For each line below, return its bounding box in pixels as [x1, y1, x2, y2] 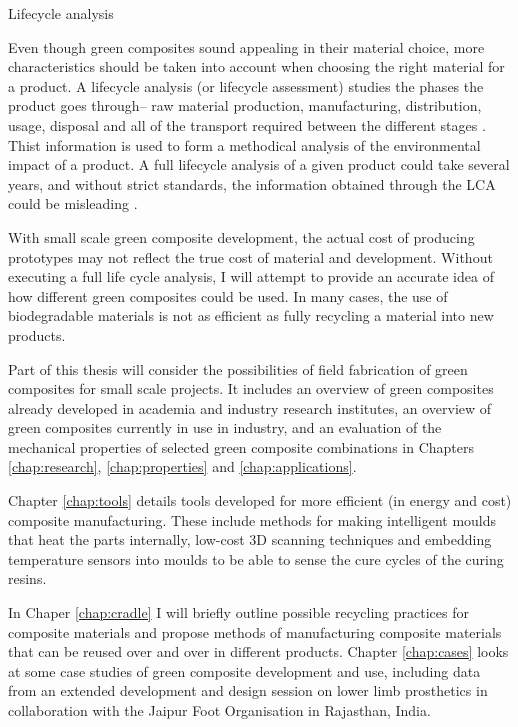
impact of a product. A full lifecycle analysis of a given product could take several [8, 154, 510, 175]
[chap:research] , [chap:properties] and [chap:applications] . [8, 456, 357, 477]
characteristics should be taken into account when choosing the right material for [8, 56, 505, 77]
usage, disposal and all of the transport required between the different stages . [8, 114, 486, 135]
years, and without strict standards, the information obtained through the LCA [8, 173, 496, 194]
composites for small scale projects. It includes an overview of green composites [8, 378, 494, 399]
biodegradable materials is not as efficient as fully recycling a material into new [8, 305, 494, 326]
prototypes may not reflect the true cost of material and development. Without [8, 246, 493, 267]
